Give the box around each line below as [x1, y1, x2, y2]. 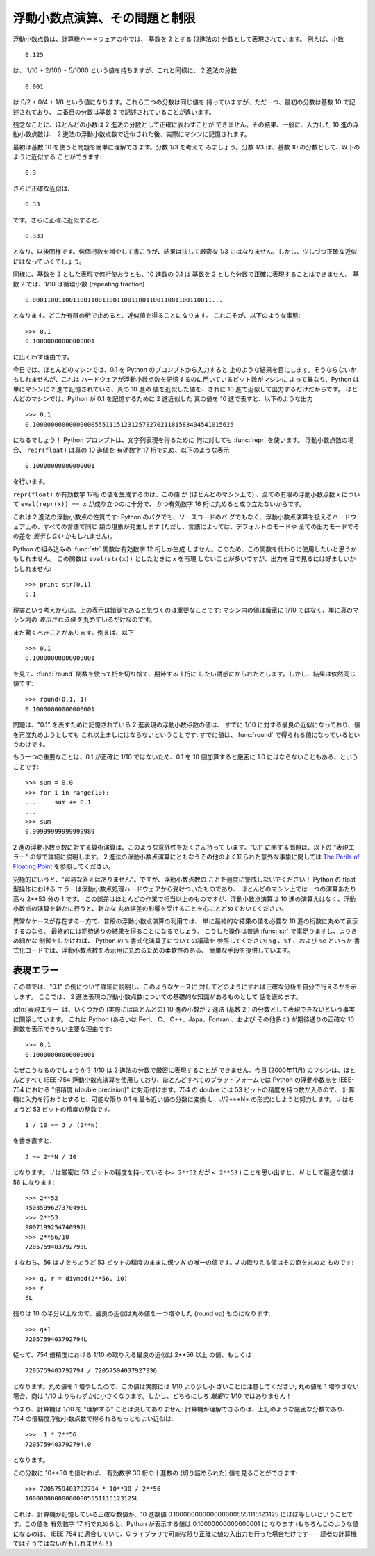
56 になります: [12, 1178, 55, 1186]
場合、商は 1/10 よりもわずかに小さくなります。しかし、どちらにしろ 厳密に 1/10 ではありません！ [12, 1392, 292, 1400]
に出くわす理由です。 [12, 352, 74, 361]
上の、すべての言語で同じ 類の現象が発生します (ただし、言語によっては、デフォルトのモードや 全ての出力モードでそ [24, 522, 360, 530]
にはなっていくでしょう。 [12, 257, 86, 266]
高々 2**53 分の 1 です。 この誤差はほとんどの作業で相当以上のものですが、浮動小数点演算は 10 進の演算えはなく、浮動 [12, 894, 356, 903]
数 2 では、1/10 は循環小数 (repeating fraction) [12, 279, 145, 288]
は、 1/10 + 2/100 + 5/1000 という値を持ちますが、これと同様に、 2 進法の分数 [12, 66, 237, 74]
